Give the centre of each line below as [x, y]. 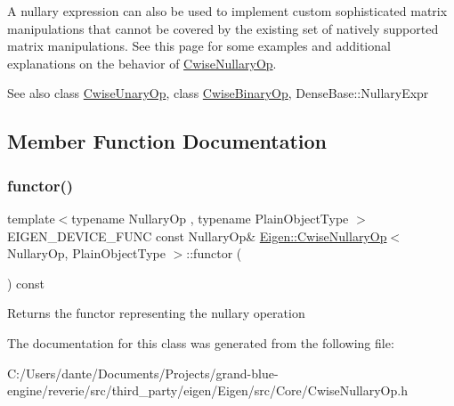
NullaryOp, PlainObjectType [87, 253]
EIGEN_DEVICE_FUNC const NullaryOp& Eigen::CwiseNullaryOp [197, 235]
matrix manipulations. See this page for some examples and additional [199, 46]
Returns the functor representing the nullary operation [156, 313]
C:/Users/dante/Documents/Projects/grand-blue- [143, 373]
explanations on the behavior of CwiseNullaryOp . [142, 63]
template [31, 218]
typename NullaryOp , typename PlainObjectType [210, 218]
